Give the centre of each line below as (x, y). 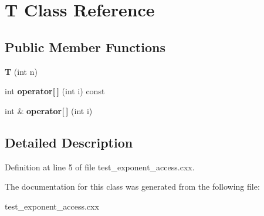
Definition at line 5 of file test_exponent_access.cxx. (100, 167)
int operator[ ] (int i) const (55, 91)
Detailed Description (69, 142)
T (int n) (21, 71)
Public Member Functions (85, 47)
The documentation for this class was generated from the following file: (132, 186)
